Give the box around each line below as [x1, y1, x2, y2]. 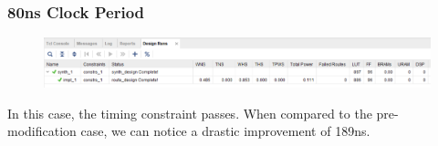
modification [7, 121, 77, 141]
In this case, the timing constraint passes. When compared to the [7, 103, 372, 122]
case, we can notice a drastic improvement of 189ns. [80, 121, 370, 141]
